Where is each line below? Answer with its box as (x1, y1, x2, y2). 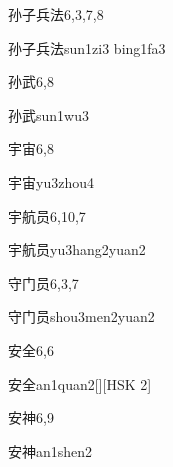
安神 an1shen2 (8, 440, 93, 461)
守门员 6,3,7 (8, 272, 79, 293)
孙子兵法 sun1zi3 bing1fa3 (8, 37, 166, 58)
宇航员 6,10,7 (8, 205, 86, 226)
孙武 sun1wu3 (8, 104, 89, 125)
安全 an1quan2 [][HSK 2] (8, 373, 152, 394)
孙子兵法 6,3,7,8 (8, 4, 104, 24)
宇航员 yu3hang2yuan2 (8, 239, 146, 260)
